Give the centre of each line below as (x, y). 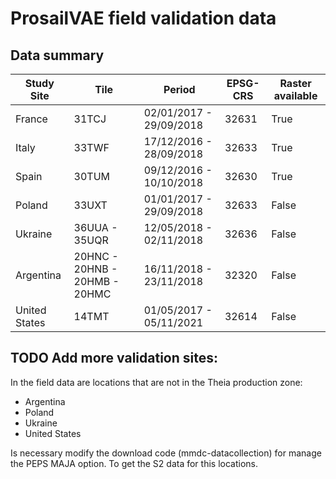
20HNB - (95, 269)
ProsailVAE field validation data (143, 18)
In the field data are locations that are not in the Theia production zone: (156, 382)
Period (179, 89)
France (31, 119)
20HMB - (96, 281)
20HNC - (96, 256)
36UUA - (95, 227)
